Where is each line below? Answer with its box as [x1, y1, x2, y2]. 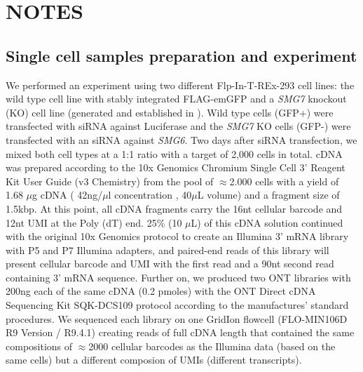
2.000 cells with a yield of [229, 173, 339, 188]
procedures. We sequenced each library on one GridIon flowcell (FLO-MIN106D [6, 311, 348, 326]
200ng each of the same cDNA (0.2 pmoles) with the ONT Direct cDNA [6, 284, 316, 298]
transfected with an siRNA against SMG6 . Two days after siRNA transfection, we [6, 132, 357, 147]
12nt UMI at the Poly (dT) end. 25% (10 [6, 215, 182, 230]
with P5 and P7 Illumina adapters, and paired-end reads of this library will [6, 242, 329, 257]
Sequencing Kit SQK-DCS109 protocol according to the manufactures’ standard [6, 298, 349, 312]
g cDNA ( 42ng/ [32, 187, 103, 202]
